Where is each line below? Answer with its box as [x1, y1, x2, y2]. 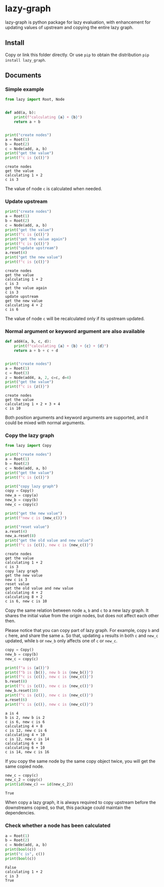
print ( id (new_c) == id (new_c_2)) [5, 782, 74, 787]
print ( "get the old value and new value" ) [5, 538, 93, 543]
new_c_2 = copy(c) [5, 777, 43, 782]
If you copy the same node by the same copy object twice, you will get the [5, 758, 156, 764]
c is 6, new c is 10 [5, 599, 48, 604]
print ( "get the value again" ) [5, 236, 67, 241]
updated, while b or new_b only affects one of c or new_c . [5, 638, 118, 644]
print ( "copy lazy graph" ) [5, 484, 58, 489]
